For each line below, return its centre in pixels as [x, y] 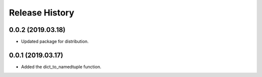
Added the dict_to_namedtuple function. [61, 67]
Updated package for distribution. [55, 42]
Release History [42, 13]
